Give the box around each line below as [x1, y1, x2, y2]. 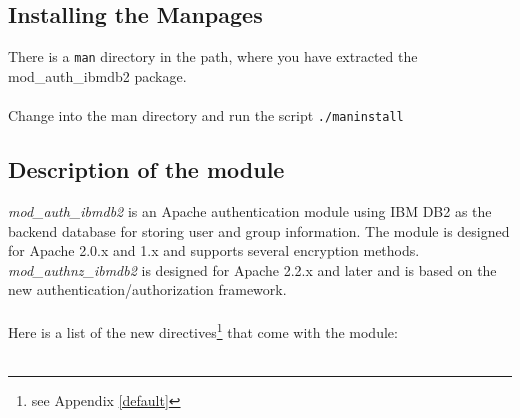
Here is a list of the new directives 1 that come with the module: [8, 319, 398, 343]
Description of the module [8, 154, 285, 185]
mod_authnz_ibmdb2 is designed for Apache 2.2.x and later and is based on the [8, 259, 497, 280]
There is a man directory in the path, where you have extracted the [8, 46, 418, 67]
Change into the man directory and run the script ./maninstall [8, 105, 404, 126]
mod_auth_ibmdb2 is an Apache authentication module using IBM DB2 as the [8, 200, 492, 221]
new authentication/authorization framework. [8, 279, 287, 300]
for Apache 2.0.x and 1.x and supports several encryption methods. [8, 240, 420, 261]
